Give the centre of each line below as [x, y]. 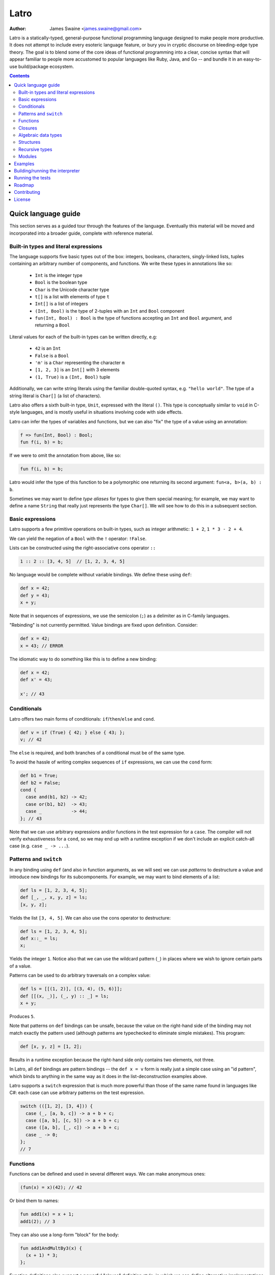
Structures [30, 142]
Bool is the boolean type [61, 283]
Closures [28, 128]
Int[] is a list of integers [62, 304]
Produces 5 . [22, 1016]
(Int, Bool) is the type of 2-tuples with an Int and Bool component [109, 311]
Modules [28, 157]
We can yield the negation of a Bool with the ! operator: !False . [78, 539]
